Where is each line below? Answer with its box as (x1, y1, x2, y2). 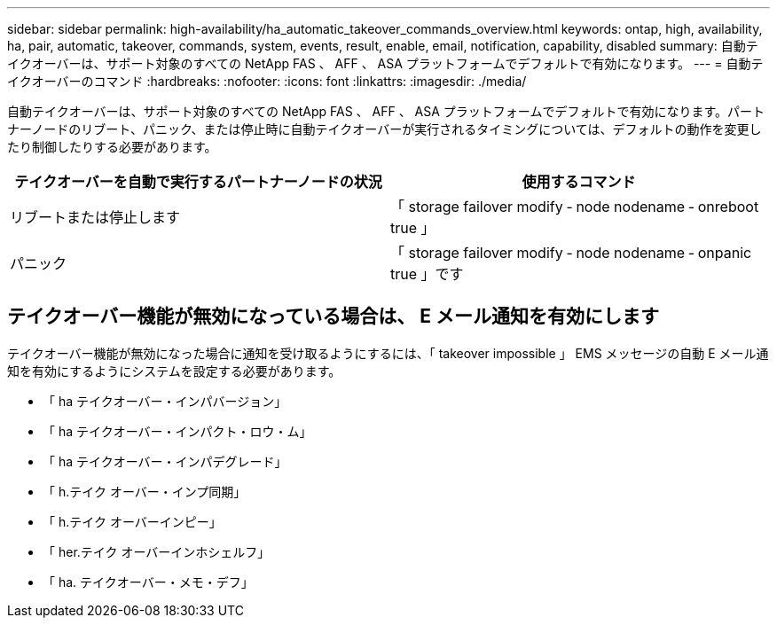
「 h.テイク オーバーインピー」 (43, 513, 222, 529)
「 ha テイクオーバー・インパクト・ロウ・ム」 (43, 423, 312, 439)
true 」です (390, 265, 464, 283)
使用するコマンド (522, 173, 636, 191)
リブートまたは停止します (10, 208, 181, 226)
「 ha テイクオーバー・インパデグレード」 (43, 453, 287, 469)
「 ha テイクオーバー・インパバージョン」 (43, 393, 287, 409)
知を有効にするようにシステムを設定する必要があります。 (7, 363, 341, 379)
